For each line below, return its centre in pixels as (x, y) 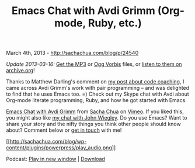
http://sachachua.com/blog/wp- (48, 142)
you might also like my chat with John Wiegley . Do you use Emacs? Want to (97, 118)
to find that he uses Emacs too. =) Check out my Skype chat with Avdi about (98, 94)
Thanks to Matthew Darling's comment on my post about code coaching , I (95, 82)
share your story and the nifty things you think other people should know (93, 124)
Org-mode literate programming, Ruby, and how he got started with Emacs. (96, 100)
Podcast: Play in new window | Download (55, 159)
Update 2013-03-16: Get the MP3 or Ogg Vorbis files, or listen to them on (94, 64)
